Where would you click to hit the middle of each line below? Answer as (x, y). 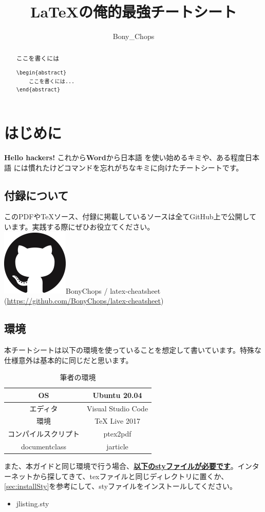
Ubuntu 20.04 (117, 395)
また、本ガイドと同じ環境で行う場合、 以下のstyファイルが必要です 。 (121, 466)
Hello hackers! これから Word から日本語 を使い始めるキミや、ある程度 (125, 157)
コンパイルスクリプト (44, 434)
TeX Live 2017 (117, 421)
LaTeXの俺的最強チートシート (134, 12)
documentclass (44, 447)
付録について (36, 195)
